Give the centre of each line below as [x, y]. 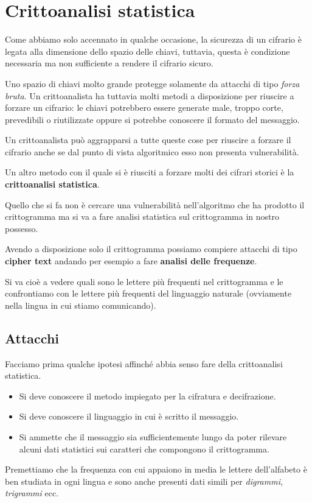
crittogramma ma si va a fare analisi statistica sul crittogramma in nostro [142, 216]
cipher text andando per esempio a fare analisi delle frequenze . [131, 261]
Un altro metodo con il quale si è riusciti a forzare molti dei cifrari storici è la [150, 172]
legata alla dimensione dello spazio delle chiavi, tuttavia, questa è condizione [147, 51]
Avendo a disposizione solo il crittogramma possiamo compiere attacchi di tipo [151, 249]
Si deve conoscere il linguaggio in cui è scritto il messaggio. [129, 416]
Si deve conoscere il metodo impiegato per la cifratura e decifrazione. [147, 396]
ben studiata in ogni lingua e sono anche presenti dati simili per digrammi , [144, 481]
